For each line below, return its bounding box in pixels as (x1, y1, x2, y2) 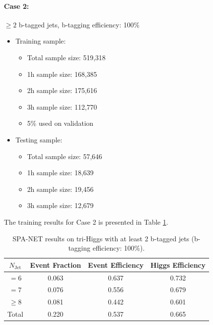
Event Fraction (30, 259, 81, 270)
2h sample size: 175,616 (27, 85, 97, 95)
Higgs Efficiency (150, 259, 206, 270)
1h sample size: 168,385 (27, 69, 97, 79)
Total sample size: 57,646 (27, 151, 102, 161)
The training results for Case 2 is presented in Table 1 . (4, 216, 168, 227)
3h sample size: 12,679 (27, 200, 94, 210)
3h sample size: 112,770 (27, 101, 97, 112)
